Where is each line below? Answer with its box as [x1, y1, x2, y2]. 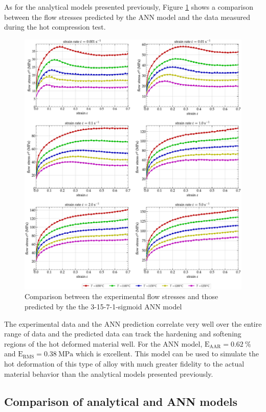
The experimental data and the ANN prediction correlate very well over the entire [4, 318, 262, 329]
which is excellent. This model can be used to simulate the [75, 348, 259, 359]
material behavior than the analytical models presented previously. [4, 368, 213, 379]
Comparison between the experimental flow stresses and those [25, 291, 218, 302]
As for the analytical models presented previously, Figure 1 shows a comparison [4, 2, 254, 12]
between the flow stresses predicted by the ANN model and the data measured [4, 11, 251, 22]
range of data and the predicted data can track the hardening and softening [4, 328, 241, 339]
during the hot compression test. [4, 21, 106, 32]
